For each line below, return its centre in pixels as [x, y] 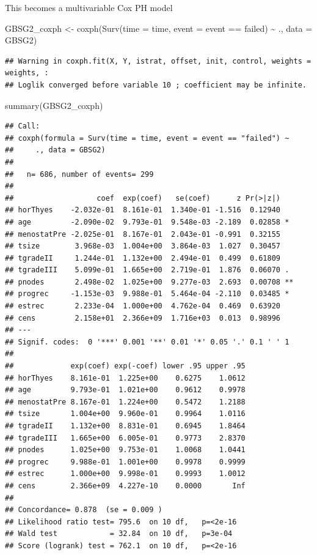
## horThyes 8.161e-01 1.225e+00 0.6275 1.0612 [125, 378]
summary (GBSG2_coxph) [54, 105]
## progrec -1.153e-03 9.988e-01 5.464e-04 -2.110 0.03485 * [147, 294]
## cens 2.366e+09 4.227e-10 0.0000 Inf [125, 486]
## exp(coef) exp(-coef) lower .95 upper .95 [125, 366]
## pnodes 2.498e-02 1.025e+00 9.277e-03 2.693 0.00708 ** [149, 282]
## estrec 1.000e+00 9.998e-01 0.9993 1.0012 [125, 474]
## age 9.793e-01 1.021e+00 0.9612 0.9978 [125, 390]
